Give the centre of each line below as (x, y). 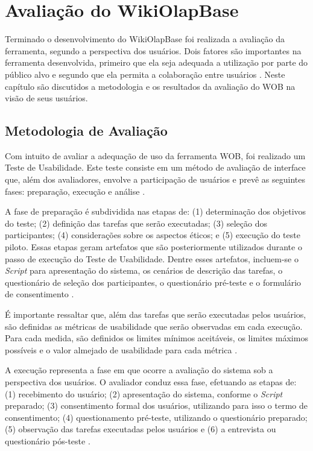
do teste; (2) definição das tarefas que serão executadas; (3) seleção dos (136, 223)
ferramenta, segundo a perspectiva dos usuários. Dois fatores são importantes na (153, 50)
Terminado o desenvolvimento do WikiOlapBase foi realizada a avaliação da (145, 39)
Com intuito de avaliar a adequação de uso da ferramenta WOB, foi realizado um (155, 155)
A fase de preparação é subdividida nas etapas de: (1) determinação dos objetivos (156, 211)
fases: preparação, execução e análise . (75, 191)
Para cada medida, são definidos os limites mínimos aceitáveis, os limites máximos (156, 338)
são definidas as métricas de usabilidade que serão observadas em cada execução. (154, 326)
